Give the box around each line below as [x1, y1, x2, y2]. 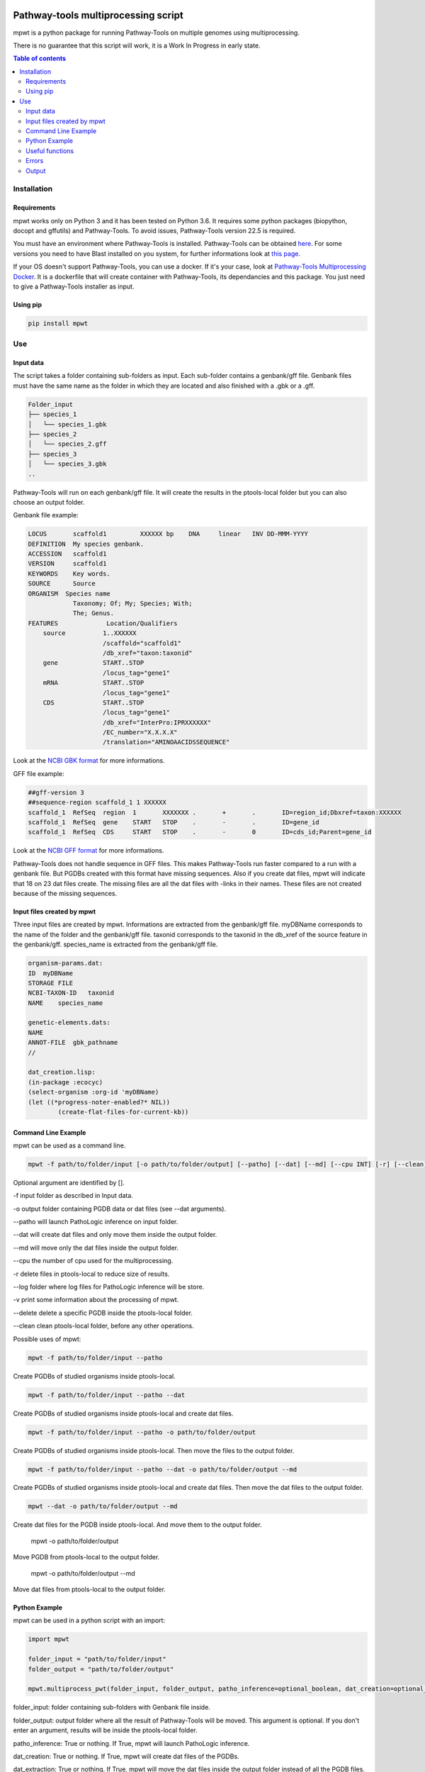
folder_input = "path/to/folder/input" [28, 1655, 166, 1664]
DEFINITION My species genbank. [28, 539, 144, 548]
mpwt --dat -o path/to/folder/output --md [28, 1503, 178, 1510]
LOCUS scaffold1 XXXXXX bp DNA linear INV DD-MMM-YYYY [28, 530, 308, 538]
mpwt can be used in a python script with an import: [13, 1616, 166, 1625]
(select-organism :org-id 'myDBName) [28, 1088, 159, 1097]
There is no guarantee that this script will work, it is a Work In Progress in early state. [13, 41, 261, 50]
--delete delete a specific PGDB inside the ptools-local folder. [13, 1308, 193, 1317]
